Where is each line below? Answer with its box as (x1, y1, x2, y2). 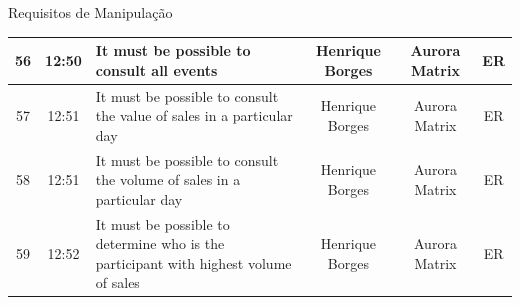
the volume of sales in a (95, 169, 241, 190)
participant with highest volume (95, 252, 292, 273)
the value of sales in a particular (95, 105, 293, 126)
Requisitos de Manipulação (8, 2, 173, 22)
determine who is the (95, 233, 225, 254)
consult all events (95, 59, 218, 80)
